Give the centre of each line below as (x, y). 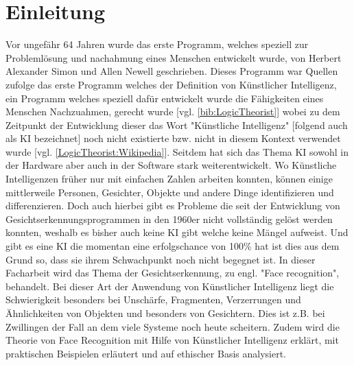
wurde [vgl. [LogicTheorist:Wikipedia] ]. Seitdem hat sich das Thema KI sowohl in (177, 151)
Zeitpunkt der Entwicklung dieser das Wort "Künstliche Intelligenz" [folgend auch (177, 125)
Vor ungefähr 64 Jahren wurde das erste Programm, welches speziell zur (157, 44)
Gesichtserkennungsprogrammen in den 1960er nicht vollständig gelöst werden (169, 219)
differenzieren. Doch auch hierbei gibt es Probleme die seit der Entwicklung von (173, 205)
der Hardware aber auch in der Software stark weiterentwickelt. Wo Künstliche (171, 165)
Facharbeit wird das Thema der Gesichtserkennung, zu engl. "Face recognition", (173, 273)
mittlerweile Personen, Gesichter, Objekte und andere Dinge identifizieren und (170, 192)
